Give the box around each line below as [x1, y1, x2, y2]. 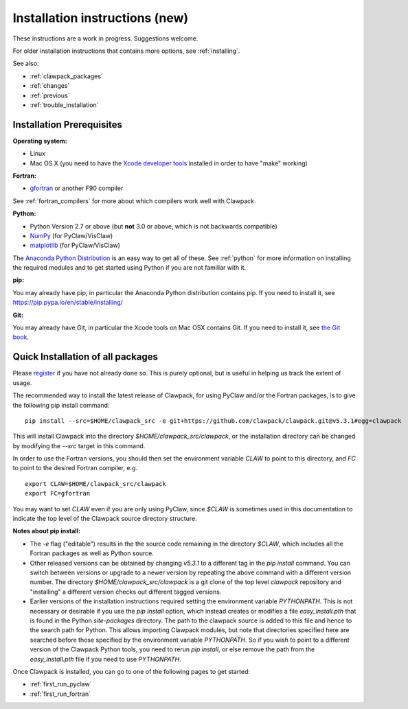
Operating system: [12, 137, 68, 145]
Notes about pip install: [12, 527, 81, 535]
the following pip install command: [12, 401, 110, 409]
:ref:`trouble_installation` [30, 100, 99, 109]
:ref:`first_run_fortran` [30, 690, 91, 698]
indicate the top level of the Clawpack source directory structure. [12, 515, 197, 523]
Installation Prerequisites [12, 119, 123, 130]
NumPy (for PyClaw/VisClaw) [30, 231, 113, 240]
